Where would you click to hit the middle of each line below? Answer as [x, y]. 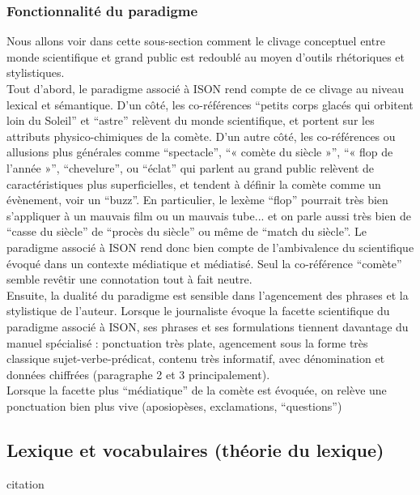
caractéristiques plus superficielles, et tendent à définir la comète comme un [194, 183]
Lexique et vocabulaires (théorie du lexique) [195, 449]
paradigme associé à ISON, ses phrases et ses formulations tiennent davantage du [208, 326]
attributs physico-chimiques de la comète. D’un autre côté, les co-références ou [201, 136]
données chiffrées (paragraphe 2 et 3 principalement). [138, 374]
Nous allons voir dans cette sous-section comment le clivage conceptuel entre [196, 41]
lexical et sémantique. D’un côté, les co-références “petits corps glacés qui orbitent [210, 104]
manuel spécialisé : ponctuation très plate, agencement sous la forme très [187, 342]
